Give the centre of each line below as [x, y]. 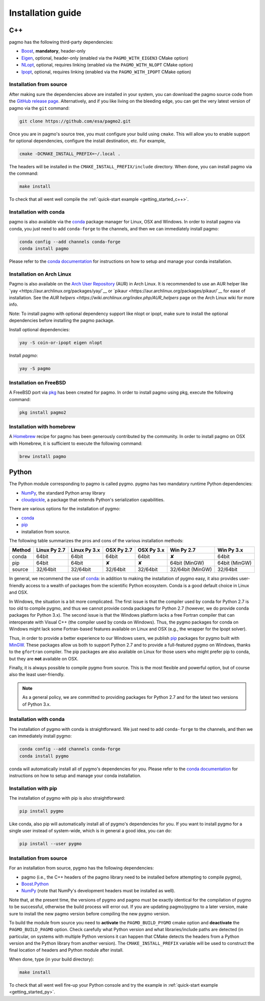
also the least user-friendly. [37, 675]
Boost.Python [35, 884]
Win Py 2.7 [183, 550]
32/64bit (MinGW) [191, 569]
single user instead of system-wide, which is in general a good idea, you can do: [90, 831]
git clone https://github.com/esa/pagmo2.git [75, 121]
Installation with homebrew [42, 427]
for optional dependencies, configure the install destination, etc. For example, [87, 141]
